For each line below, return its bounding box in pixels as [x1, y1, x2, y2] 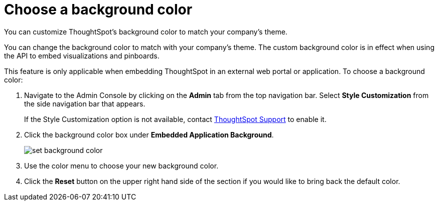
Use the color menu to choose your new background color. [24, 161, 219, 170]
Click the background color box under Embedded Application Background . [24, 130, 274, 139]
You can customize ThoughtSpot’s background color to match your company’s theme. [4, 27, 287, 36]
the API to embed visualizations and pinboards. [4, 51, 160, 60]
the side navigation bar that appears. [24, 99, 145, 108]
